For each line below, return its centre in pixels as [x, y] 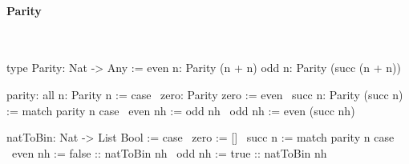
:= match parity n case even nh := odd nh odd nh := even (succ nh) [181, 110]
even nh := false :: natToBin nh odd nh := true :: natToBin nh [169, 152]
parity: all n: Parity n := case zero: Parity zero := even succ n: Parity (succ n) [205, 94]
